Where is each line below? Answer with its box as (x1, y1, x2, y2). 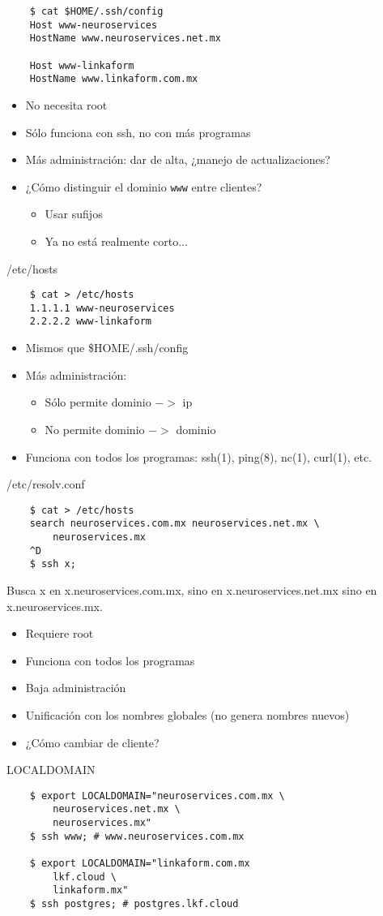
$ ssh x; (29, 558, 76, 570)
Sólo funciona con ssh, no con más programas (25, 123, 251, 140)
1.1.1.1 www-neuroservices (29, 302, 175, 314)
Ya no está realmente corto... (45, 232, 188, 249)
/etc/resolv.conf (6, 475, 85, 492)
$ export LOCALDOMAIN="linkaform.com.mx (29, 858, 250, 869)
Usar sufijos (45, 205, 103, 222)
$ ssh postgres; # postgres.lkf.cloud (29, 897, 239, 910)
